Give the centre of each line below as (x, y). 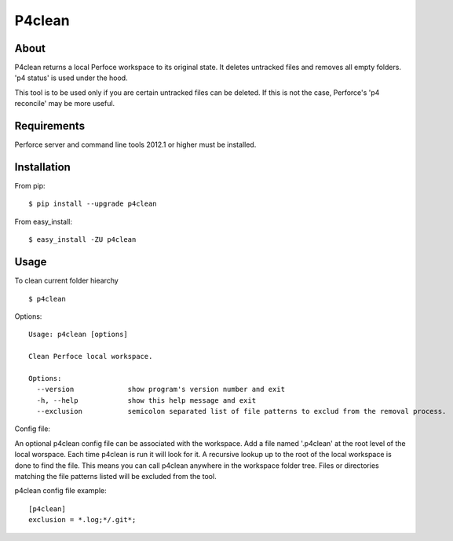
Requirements (50, 126)
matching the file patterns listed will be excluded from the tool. (115, 476)
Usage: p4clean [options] (79, 334)
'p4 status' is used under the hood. (71, 78)
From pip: (30, 186)
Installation (42, 167)
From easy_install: (44, 221)
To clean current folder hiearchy (67, 281)
